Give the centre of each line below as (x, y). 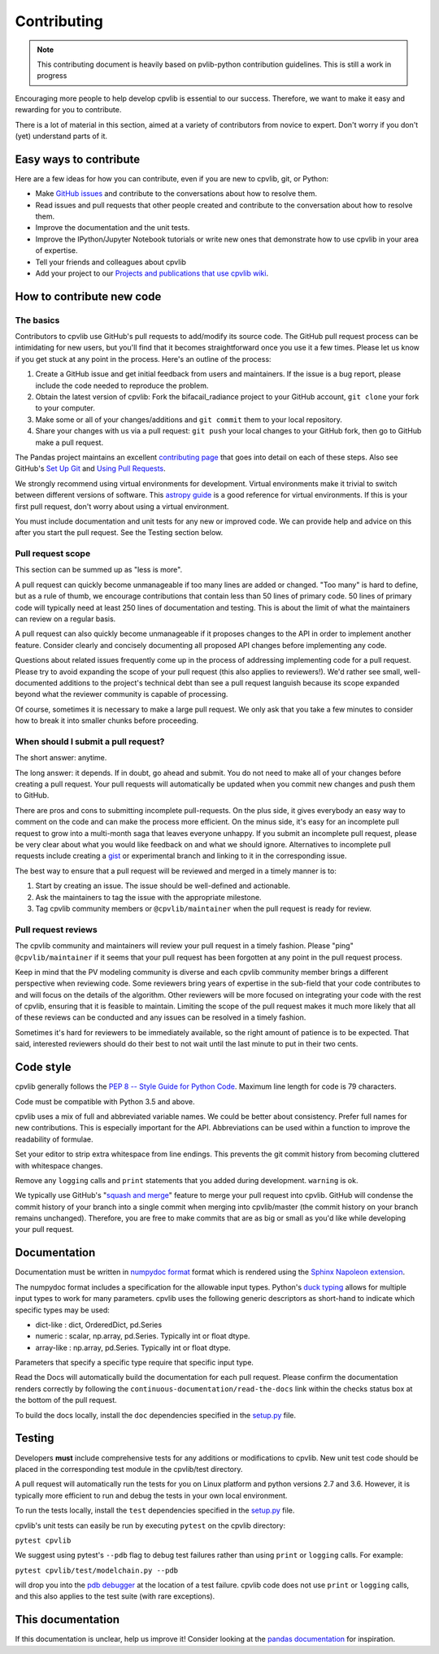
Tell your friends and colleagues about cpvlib (111, 262)
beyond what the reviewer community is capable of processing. (122, 694)
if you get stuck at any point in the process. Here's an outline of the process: (143, 359)
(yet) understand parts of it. (61, 136)
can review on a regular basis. (65, 619)
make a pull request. (70, 442)
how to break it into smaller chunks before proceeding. (107, 720)
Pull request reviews (56, 929)
